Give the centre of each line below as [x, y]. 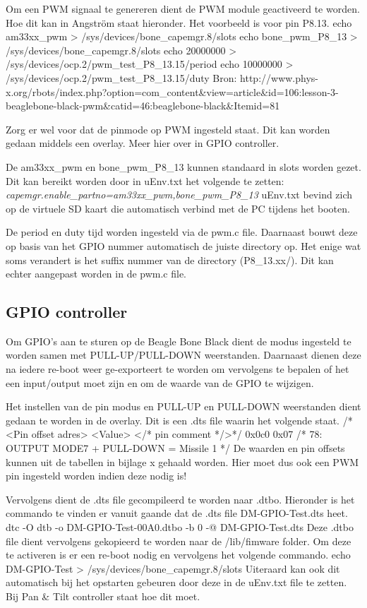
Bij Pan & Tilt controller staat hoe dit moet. [103, 596]
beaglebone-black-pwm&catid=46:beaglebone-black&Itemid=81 [143, 106]
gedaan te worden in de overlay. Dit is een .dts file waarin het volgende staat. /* [179, 420]
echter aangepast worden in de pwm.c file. [96, 274]
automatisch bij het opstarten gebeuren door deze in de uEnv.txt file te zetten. [176, 582]
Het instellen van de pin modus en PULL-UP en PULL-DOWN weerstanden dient [183, 406]
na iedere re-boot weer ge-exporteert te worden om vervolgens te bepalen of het [178, 369]
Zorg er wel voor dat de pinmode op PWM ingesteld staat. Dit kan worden [168, 129]
